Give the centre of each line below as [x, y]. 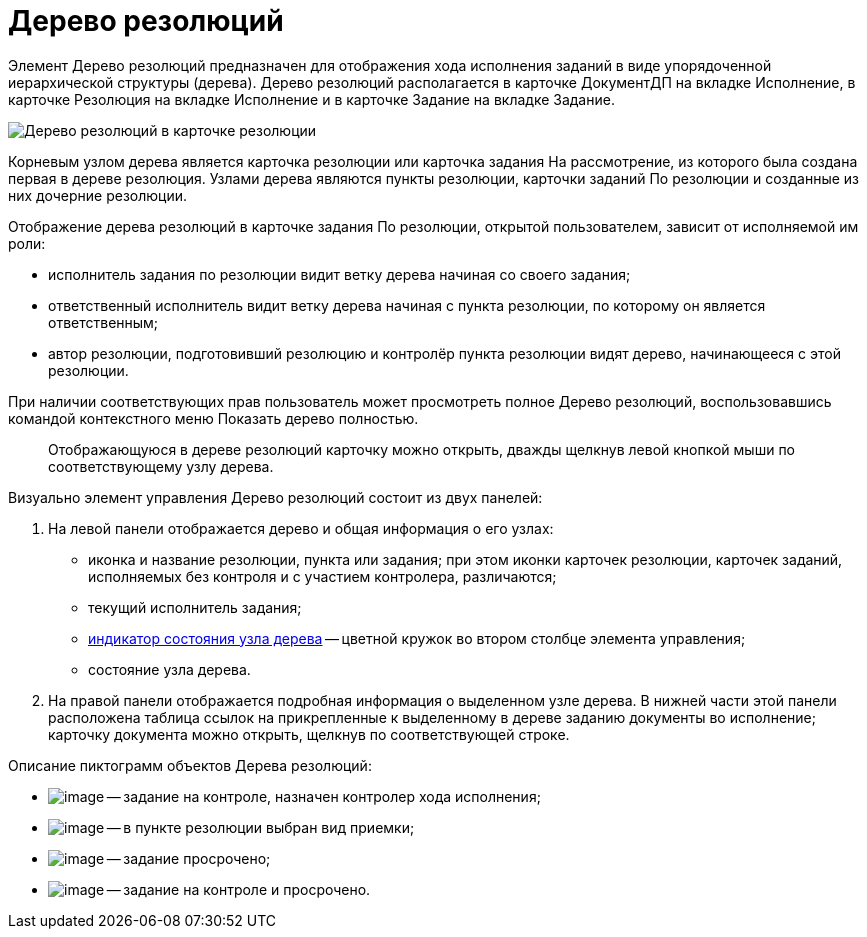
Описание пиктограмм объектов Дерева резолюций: [190, 765]
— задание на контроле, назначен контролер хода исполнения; [323, 796]
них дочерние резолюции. [98, 195]
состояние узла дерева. [169, 669]
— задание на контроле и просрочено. [238, 889]
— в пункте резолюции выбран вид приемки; [260, 827]
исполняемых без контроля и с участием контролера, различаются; [322, 576]
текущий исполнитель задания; [195, 607]
